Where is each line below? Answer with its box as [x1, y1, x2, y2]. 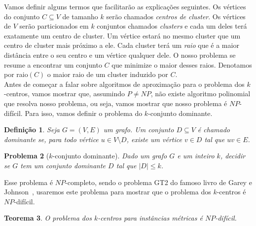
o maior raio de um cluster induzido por [47, 69, 168, 79]
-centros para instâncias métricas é [98, 213, 203, 223]
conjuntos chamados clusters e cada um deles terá [97, 21, 247, 31]
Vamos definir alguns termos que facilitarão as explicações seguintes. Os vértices [4, 1, 246, 11]
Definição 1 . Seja [4, 124, 60, 135]
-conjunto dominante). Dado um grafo [52, 151, 167, 161]
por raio [4, 69, 28, 79]
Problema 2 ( [4, 151, 49, 161]
